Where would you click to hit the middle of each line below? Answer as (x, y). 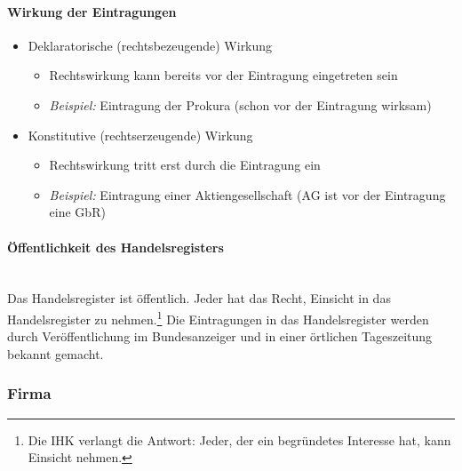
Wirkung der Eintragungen (92, 11)
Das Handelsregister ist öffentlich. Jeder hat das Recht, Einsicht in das (199, 298)
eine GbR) (77, 212)
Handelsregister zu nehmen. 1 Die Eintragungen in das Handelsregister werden (218, 317)
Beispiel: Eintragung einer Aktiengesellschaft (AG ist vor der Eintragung (247, 194)
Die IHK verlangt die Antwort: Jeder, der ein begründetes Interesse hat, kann (239, 439)
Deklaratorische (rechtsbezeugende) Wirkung (150, 45)
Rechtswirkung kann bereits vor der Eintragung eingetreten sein (223, 75)
